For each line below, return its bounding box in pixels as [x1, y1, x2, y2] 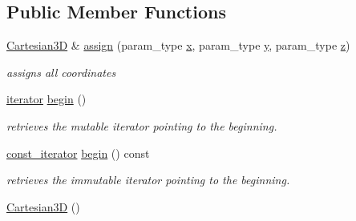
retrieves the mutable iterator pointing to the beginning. [6, 117, 277, 134]
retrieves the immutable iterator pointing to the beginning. [6, 171, 290, 188]
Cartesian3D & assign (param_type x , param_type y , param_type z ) [6, 37, 350, 54]
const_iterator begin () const [6, 144, 150, 161]
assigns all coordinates [6, 63, 116, 80]
